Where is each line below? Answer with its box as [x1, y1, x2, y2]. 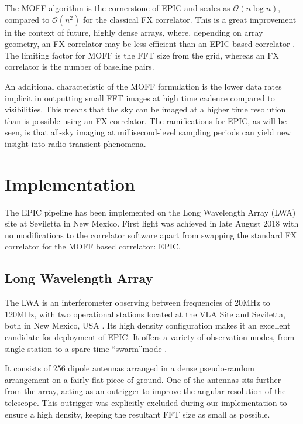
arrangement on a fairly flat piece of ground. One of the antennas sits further [5, 373, 281, 385]
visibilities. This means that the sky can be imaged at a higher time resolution [5, 103, 286, 115]
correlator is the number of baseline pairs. [5, 60, 154, 73]
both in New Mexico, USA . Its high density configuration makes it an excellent [5, 319, 291, 331]
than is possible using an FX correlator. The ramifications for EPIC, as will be [5, 114, 287, 126]
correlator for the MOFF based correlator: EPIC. [5, 240, 181, 252]
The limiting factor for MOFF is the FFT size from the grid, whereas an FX [5, 49, 279, 61]
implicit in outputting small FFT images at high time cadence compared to [5, 91, 275, 104]
